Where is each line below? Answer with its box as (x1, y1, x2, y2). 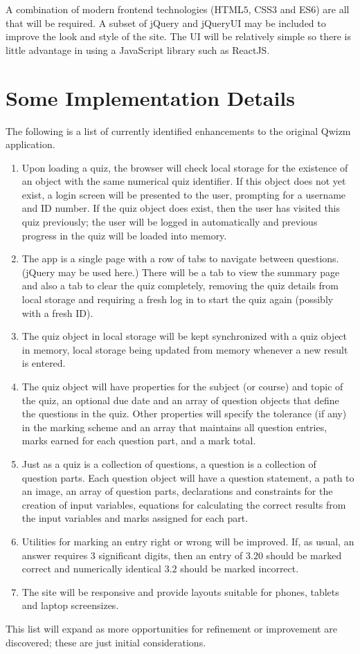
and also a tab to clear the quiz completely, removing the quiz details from (21, 278, 339, 293)
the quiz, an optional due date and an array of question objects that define (21, 392, 339, 407)
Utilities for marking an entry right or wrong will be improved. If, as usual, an (21, 534, 354, 548)
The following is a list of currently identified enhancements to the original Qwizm (6, 123, 351, 138)
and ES (280, 2, 312, 16)
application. (6, 137, 55, 152)
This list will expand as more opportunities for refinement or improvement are (6, 621, 337, 635)
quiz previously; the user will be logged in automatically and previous (21, 215, 318, 229)
